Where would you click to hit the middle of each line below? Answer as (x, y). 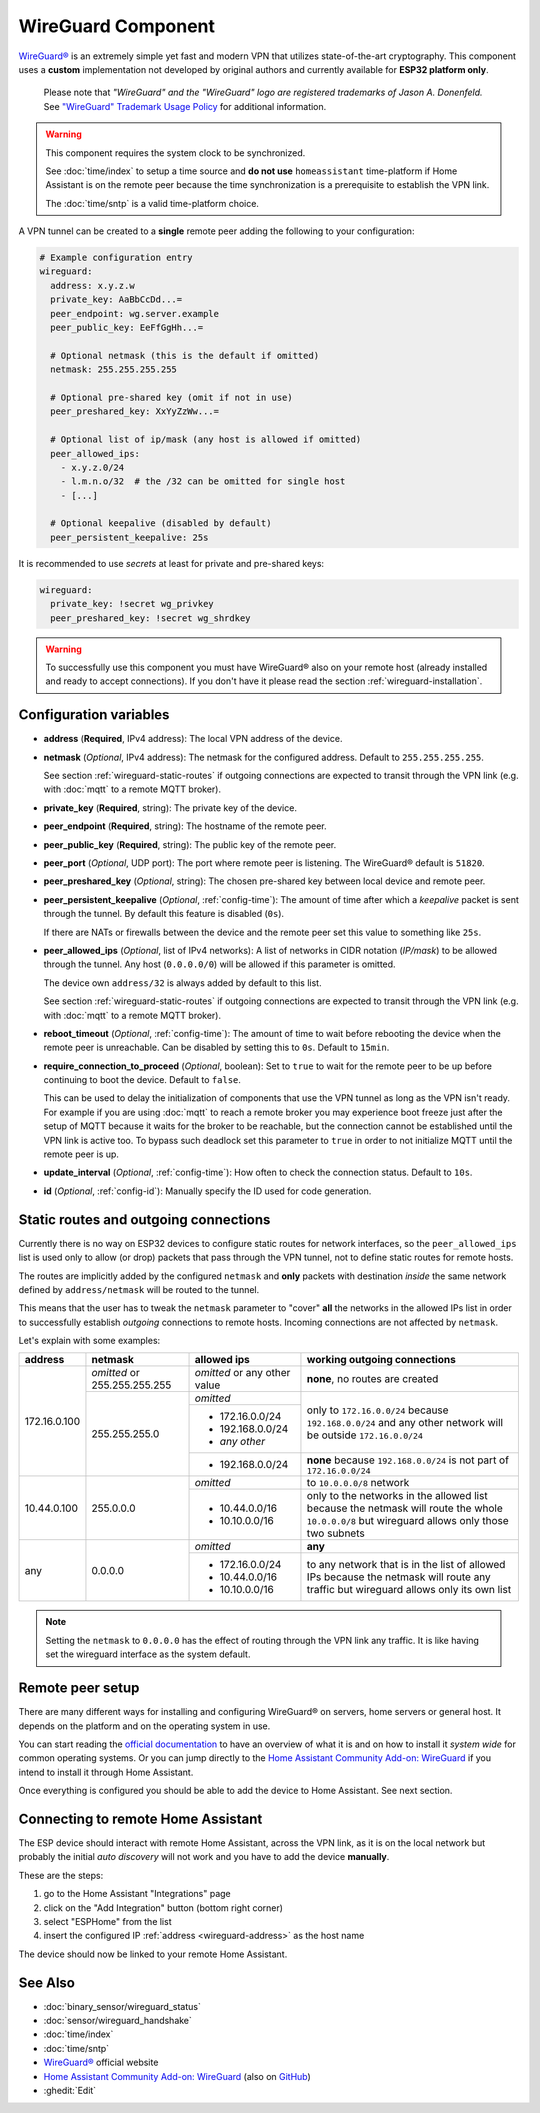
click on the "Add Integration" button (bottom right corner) (163, 1907)
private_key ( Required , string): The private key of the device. (170, 807)
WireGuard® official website (101, 2062)
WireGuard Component (116, 26)
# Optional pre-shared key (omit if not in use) (172, 397)
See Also (46, 1982)
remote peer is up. (81, 1154)
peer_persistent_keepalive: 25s (129, 537)
